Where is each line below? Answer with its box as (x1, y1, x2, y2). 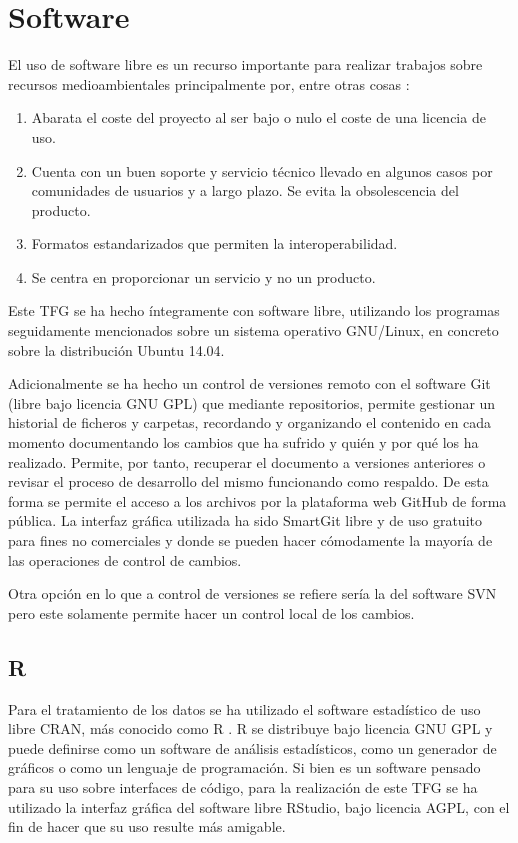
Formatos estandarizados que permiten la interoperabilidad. (31, 233, 398, 254)
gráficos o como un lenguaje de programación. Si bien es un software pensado (8, 757, 481, 778)
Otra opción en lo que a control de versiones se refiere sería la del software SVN (8, 583, 497, 604)
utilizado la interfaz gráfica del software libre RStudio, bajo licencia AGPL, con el (8, 796, 510, 817)
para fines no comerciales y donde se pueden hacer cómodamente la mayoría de (8, 530, 493, 550)
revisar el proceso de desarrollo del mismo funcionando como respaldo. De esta (8, 471, 489, 492)
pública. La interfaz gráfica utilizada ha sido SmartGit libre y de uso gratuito (8, 510, 482, 531)
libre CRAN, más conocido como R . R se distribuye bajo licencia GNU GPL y (8, 718, 493, 739)
